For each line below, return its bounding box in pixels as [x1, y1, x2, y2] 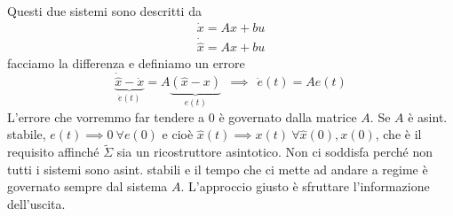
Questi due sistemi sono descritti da [7, 2, 202, 19]
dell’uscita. [7, 194, 66, 212]
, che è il [375, 125, 422, 143]
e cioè [162, 125, 194, 143]
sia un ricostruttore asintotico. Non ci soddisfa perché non [116, 143, 433, 161]
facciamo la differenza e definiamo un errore [7, 54, 245, 73]
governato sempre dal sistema [7, 177, 168, 196]
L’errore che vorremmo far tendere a [7, 107, 205, 126]
